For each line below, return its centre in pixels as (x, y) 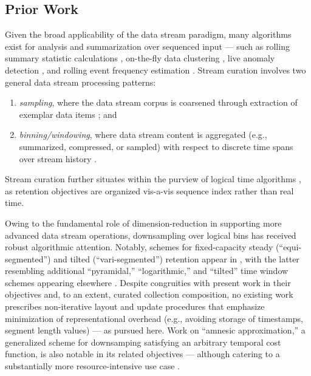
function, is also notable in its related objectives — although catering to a (142, 354)
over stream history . (58, 158)
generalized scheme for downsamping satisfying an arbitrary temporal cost (143, 342)
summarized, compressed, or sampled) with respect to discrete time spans (156, 146)
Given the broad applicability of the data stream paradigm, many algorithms (148, 34)
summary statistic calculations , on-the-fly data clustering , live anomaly (140, 58)
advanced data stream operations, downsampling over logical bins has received (151, 235)
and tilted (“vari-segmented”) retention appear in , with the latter (176, 258)
